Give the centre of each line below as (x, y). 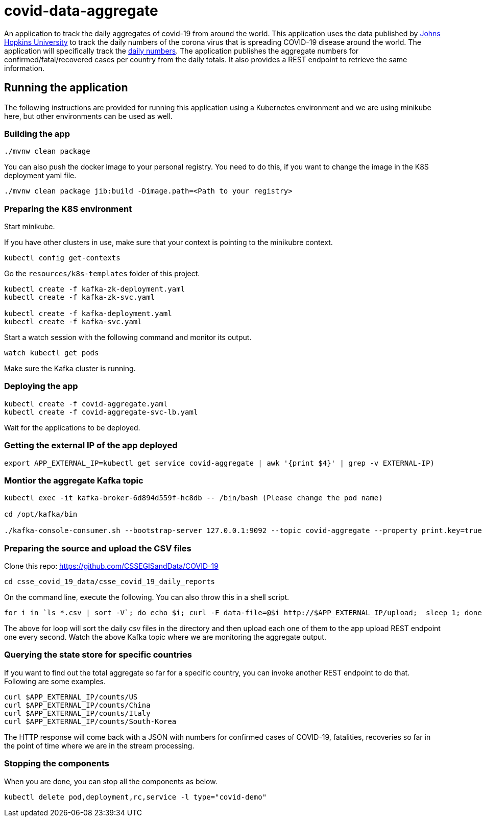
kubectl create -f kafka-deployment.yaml (88, 314)
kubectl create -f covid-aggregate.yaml (86, 404)
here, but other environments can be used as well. (88, 116)
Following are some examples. (55, 681)
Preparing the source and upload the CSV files (98, 548)
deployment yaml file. (40, 176)
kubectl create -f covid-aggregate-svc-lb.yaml (101, 412)
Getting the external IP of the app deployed (91, 445)
